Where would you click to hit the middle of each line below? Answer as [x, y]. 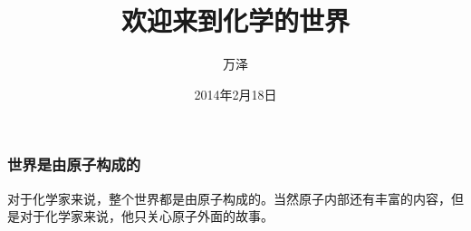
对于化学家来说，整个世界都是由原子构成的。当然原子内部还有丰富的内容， [229, 198]
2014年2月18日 [235, 94]
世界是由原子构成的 [74, 164]
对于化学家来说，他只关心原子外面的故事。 [146, 216]
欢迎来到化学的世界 [235, 20]
